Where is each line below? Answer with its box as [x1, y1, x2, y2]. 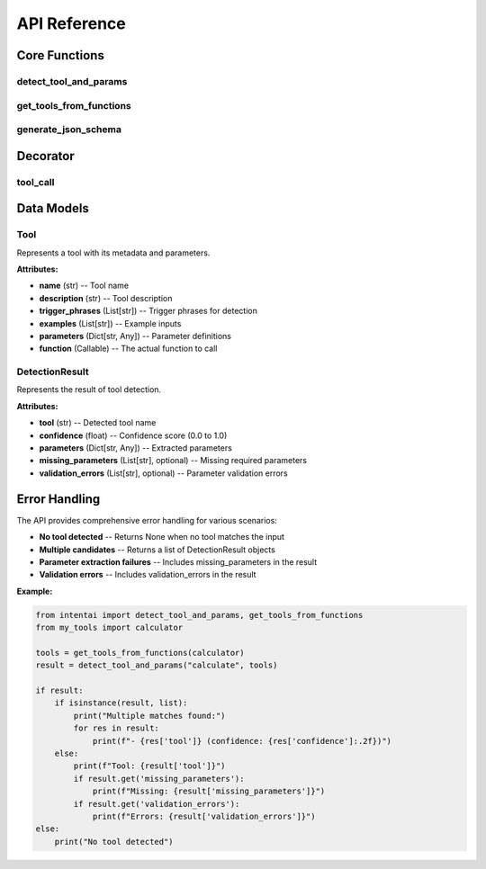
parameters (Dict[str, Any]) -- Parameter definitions [39, 330, 232, 341]
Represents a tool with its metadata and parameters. [16, 247, 211, 258]
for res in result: [73, 723, 159, 733]
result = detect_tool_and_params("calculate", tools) [35, 660, 278, 670]
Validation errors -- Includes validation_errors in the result [39, 569, 256, 580]
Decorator [16, 148, 76, 164]
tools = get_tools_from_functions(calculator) [35, 648, 245, 658]
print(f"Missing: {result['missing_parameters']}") [92, 786, 326, 796]
